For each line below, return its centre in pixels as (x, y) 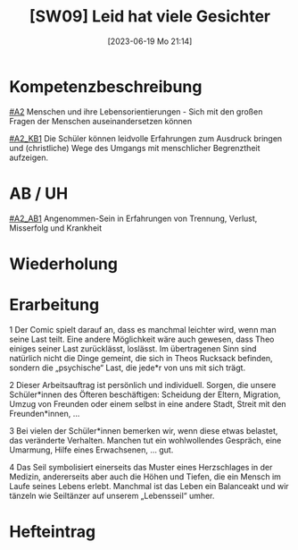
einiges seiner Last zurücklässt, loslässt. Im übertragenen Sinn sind (133, 348)
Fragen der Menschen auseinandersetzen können (101, 121)
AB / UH (39, 193)
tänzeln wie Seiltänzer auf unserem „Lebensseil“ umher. (112, 495)
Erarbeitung (54, 305)
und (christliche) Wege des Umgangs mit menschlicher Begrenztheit (135, 148)
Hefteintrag (53, 532)
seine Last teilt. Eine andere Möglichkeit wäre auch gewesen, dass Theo (142, 339)
